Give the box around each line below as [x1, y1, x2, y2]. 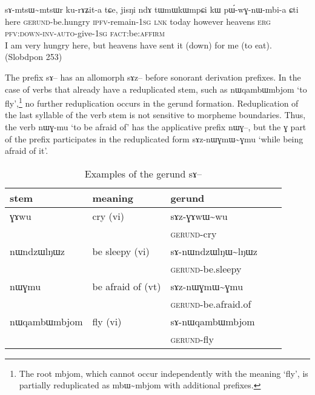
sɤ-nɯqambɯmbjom [170, 314, 255, 328]
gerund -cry [170, 226, 217, 241]
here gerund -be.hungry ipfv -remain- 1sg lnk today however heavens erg [5, 15, 271, 27]
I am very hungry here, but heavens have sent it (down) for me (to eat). [5, 38, 272, 51]
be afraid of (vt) [92, 279, 161, 293]
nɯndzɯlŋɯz [10, 244, 65, 258]
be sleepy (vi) [92, 244, 150, 258]
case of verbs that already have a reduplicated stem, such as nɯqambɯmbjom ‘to [5, 82, 307, 95]
